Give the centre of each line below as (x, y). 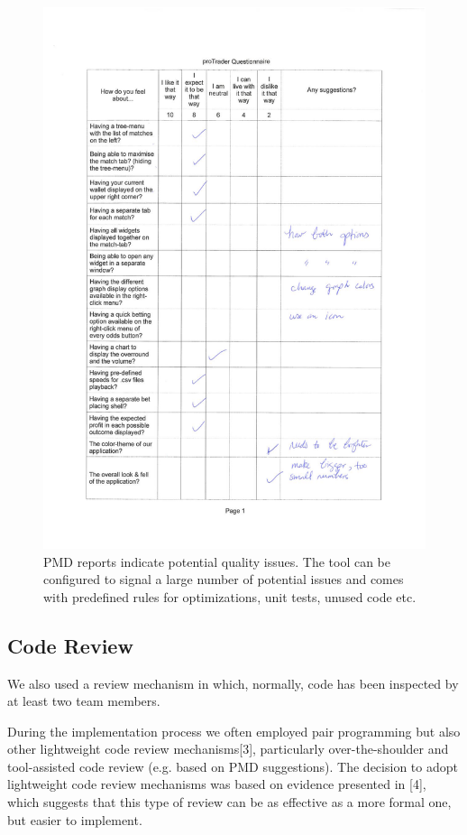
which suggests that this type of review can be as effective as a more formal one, (229, 802)
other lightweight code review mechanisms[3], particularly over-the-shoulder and (228, 749)
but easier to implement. (75, 819)
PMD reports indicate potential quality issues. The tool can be (217, 561)
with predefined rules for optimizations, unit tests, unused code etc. (230, 596)
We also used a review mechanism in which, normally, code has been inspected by (233, 683)
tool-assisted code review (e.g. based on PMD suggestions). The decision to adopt (233, 766)
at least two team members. (84, 701)
